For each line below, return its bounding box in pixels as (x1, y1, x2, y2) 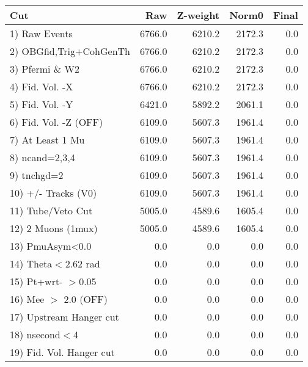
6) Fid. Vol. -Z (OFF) (10, 115, 103, 129)
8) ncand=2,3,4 (10, 150, 75, 164)
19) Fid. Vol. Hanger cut (10, 345, 115, 359)
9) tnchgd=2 (10, 168, 64, 182)
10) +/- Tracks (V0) (10, 186, 97, 200)
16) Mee (10, 292, 45, 306)
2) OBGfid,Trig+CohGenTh (10, 44, 130, 58)
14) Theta (10, 256, 53, 271)
